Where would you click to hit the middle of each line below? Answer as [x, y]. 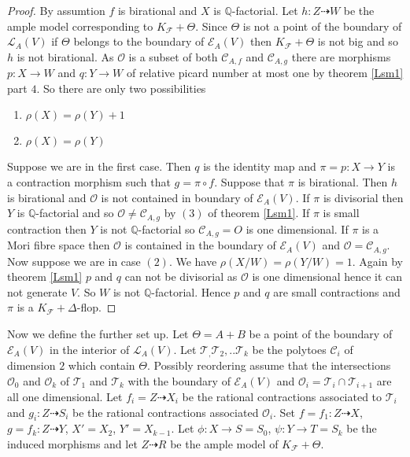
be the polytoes [289, 349]
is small [341, 213]
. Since [211, 26]
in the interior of [90, 349]
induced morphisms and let [72, 444]
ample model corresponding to [80, 26]
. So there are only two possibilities [121, 88]
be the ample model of [224, 444]
